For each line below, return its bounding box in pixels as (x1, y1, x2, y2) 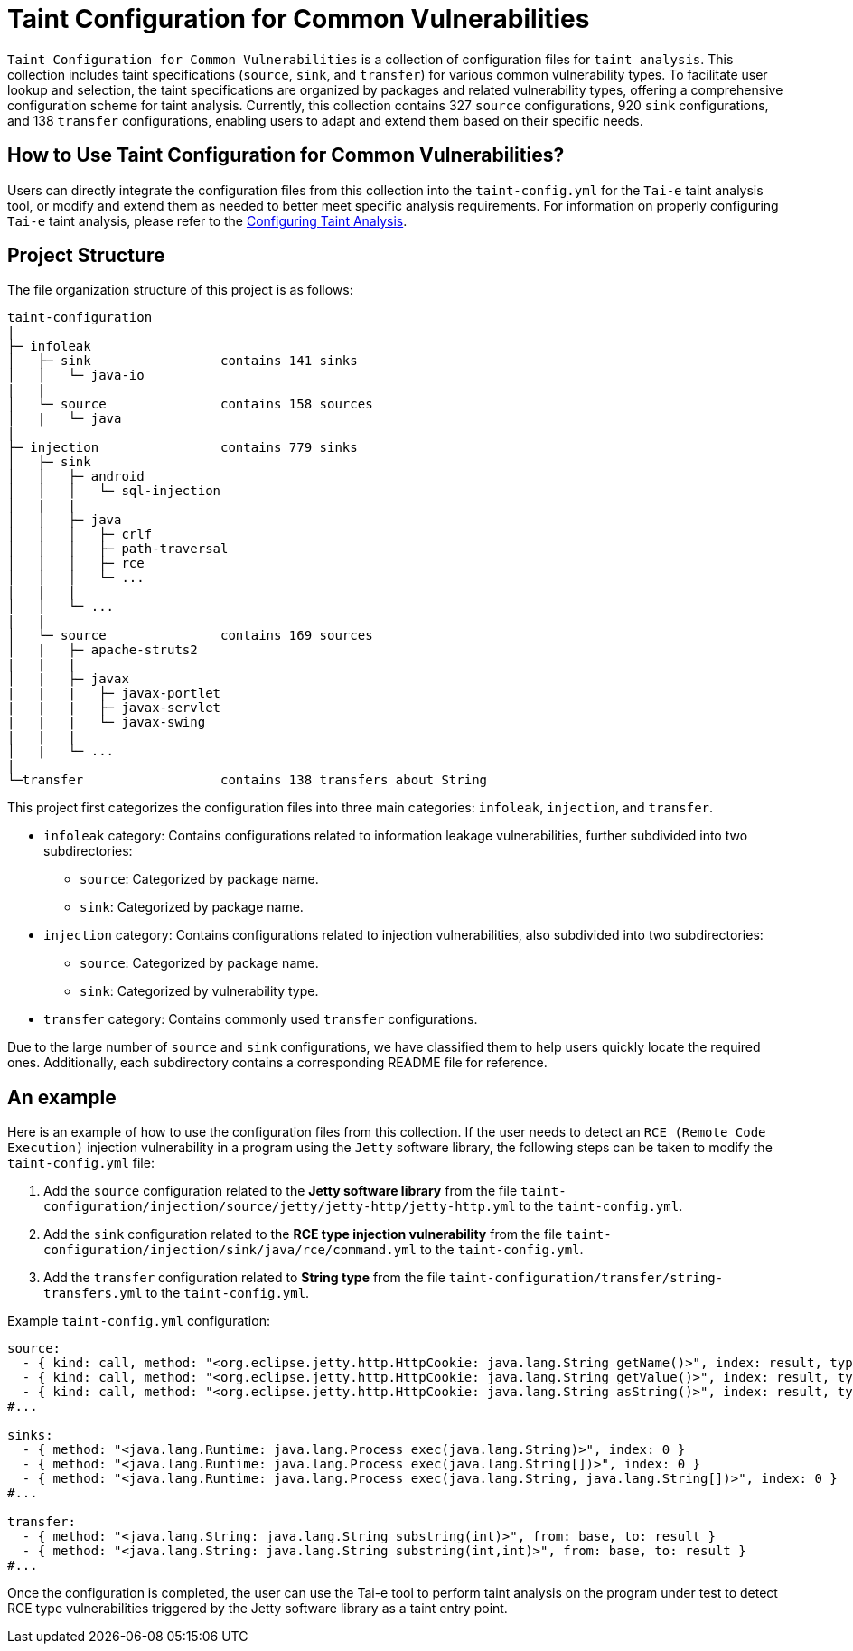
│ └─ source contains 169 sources (7, 628, 373, 643)
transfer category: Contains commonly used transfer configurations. (43, 1011, 478, 1027)
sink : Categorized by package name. (80, 899, 304, 915)
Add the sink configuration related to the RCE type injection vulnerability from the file (43, 1226, 563, 1243)
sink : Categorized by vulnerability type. (80, 983, 319, 999)
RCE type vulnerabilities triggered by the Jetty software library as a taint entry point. (7, 1600, 508, 1617)
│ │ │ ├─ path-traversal (7, 541, 229, 557)
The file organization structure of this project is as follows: (7, 282, 353, 298)
